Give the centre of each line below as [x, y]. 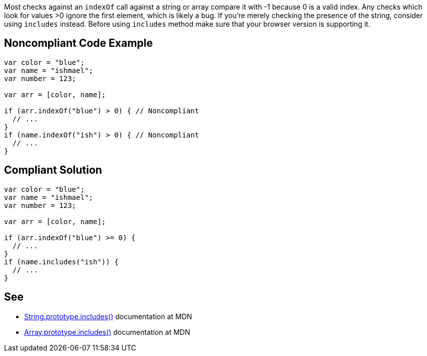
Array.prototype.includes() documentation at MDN [107, 332]
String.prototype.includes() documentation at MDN [108, 316]
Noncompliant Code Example [78, 43]
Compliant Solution [53, 170]
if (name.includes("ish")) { [61, 262]
